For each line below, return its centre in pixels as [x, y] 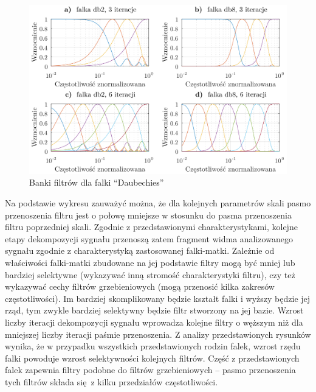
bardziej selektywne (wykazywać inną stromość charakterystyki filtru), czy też [150, 274]
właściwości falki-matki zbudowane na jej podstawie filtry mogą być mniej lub [150, 262]
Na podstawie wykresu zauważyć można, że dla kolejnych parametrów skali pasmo [158, 203]
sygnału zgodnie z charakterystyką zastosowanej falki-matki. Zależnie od [140, 250]
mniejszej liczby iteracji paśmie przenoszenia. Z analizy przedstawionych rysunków [158, 334]
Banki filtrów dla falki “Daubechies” [97, 182]
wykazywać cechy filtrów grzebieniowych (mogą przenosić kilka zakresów [140, 286]
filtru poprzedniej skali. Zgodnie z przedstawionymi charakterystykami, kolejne [151, 227]
